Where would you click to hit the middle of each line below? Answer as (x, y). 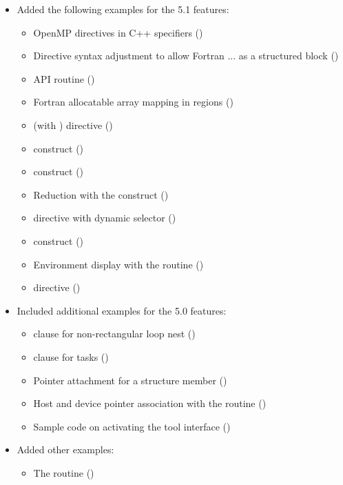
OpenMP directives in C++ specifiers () (118, 32)
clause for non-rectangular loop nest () (114, 334)
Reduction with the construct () (101, 194)
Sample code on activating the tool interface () (132, 426)
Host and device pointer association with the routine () (150, 403)
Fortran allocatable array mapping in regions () (133, 102)
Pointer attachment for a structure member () (130, 380)
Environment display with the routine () (118, 264)
